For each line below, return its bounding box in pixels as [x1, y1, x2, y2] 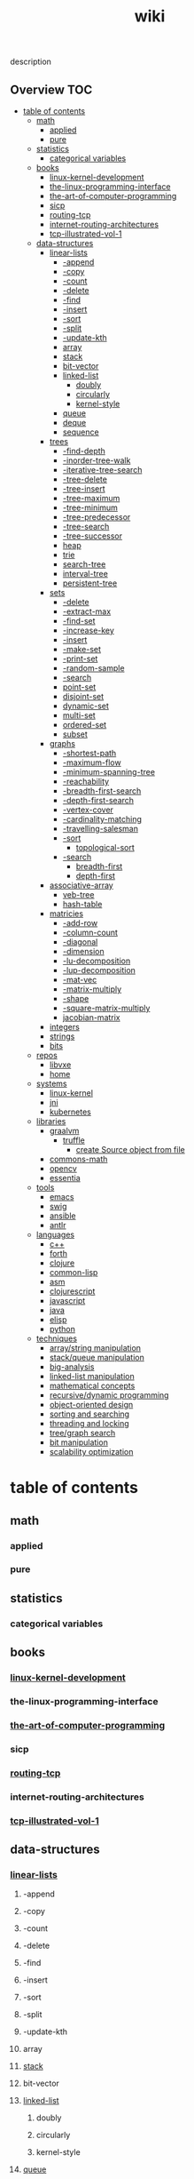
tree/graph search [49, 1428, 116, 1438]
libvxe [49, 1059, 72, 1070]
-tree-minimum [62, 502, 119, 513]
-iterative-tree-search [62, 465, 143, 475]
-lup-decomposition [62, 965, 136, 975]
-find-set [62, 616, 96, 626]
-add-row [62, 918, 98, 928]
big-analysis [49, 1361, 95, 1372]
